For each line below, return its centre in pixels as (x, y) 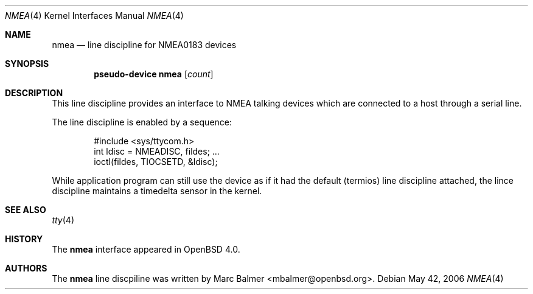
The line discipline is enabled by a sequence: (142, 122)
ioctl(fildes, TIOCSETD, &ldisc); (156, 162)
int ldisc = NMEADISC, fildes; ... (157, 151)
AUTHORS (26, 268)
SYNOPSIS (27, 64)
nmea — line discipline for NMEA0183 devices (144, 45)
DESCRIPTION (34, 93)
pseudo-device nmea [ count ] (154, 74)
